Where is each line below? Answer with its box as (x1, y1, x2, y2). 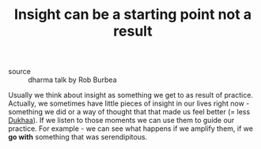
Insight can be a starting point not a (14, 6, 252, 24)
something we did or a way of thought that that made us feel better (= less (8, 107, 251, 117)
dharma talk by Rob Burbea (28, 75, 117, 84)
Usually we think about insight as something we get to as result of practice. (8, 91, 253, 100)
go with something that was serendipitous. (8, 132, 148, 142)
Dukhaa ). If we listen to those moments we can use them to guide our (8, 116, 235, 125)
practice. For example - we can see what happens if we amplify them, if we (8, 124, 253, 133)
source (8, 67, 32, 76)
